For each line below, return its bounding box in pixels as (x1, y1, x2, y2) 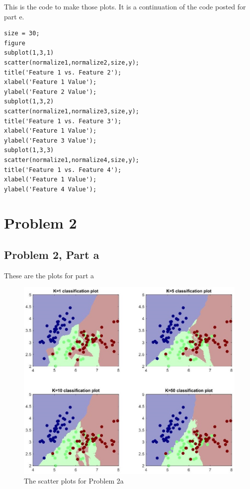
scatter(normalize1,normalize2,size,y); (4, 59, 140, 66)
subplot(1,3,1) (4, 49, 54, 57)
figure (4, 39, 25, 47)
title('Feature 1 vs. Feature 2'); (4, 69, 122, 76)
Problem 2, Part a (4, 247, 99, 262)
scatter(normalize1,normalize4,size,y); (4, 156, 140, 163)
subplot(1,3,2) (4, 98, 54, 105)
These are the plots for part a (4, 270, 94, 280)
